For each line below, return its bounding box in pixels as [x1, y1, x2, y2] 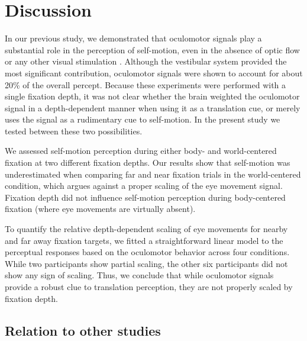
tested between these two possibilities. [5, 124, 143, 137]
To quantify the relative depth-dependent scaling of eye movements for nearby [5, 223, 288, 235]
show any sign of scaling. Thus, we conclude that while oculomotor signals [5, 269, 274, 281]
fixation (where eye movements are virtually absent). [5, 202, 196, 215]
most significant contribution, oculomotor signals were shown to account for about [5, 66, 303, 79]
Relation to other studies [5, 321, 161, 339]
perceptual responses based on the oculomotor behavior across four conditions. [5, 246, 290, 258]
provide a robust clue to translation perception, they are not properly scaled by [5, 281, 293, 292]
